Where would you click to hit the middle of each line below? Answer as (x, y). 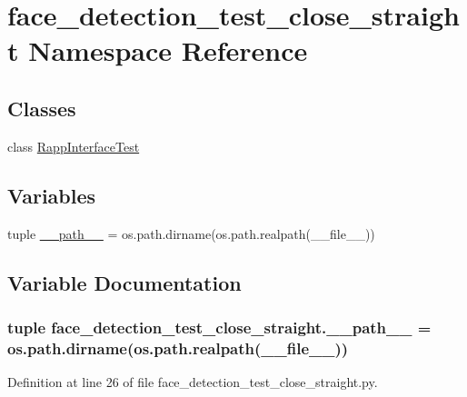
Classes (42, 108)
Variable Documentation (124, 282)
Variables (52, 195)
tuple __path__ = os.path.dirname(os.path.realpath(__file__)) (191, 233)
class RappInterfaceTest (74, 146)
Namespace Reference (168, 50)
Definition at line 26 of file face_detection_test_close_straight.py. (193, 382)
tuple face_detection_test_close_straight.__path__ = (219, 327)
